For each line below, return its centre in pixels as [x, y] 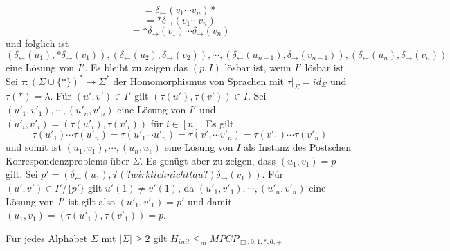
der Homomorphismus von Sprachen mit [199, 81]
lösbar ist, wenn [258, 67]
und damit [209, 201]
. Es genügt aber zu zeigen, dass [208, 160]
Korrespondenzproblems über [67, 160]
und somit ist [34, 147]
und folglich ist [37, 43]
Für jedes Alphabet [47, 238]
